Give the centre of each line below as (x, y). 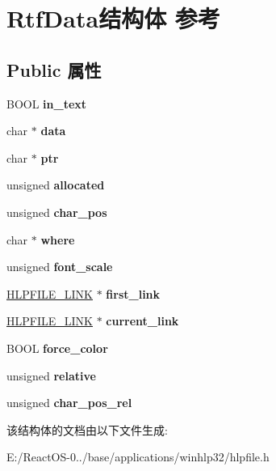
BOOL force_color (57, 348)
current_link (142, 321)
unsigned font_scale (60, 267)
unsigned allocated (56, 185)
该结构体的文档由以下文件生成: (87, 429)
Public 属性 (54, 69)
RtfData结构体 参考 (113, 18)
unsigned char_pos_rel (69, 403)
